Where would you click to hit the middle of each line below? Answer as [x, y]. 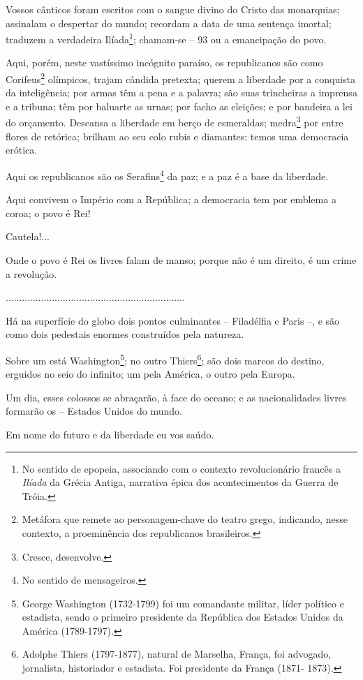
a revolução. [31, 273]
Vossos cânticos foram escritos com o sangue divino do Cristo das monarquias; [173, 9]
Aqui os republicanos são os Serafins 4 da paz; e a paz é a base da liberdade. [167, 175]
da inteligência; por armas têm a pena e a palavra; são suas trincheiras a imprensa [181, 93]
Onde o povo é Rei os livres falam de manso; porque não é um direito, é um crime [181, 259]
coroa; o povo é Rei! [48, 213]
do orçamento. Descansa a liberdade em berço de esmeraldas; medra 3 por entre [175, 121]
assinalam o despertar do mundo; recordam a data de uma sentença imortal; [169, 23]
